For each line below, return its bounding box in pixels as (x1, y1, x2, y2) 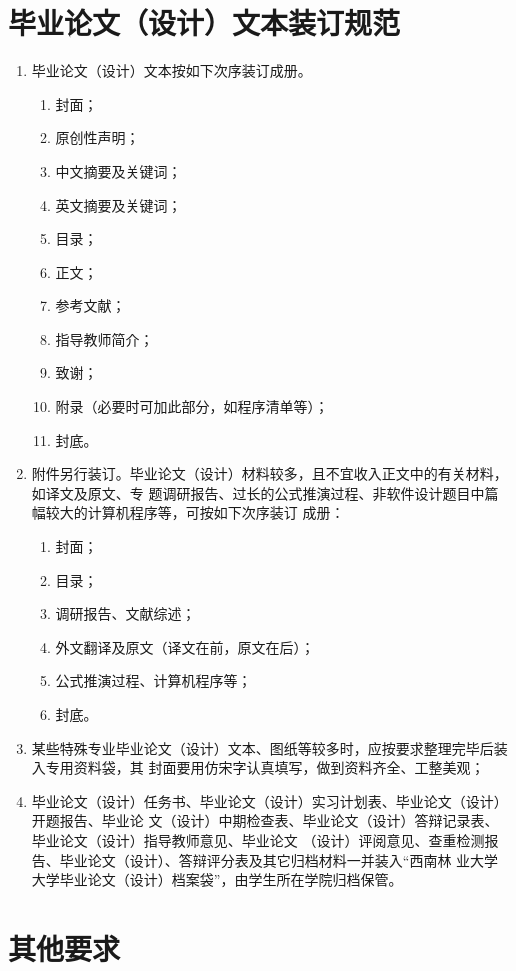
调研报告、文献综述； (55, 603, 196, 624)
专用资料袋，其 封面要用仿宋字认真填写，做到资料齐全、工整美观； (45, 757, 485, 778)
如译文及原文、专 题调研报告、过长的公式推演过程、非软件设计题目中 (31, 482, 485, 503)
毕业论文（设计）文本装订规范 (8, 2, 401, 43)
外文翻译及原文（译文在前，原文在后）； (55, 636, 315, 657)
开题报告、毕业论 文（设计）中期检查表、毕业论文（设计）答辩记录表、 (31, 810, 499, 831)
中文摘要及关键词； (55, 160, 182, 181)
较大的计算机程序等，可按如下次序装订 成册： (45, 502, 345, 523)
